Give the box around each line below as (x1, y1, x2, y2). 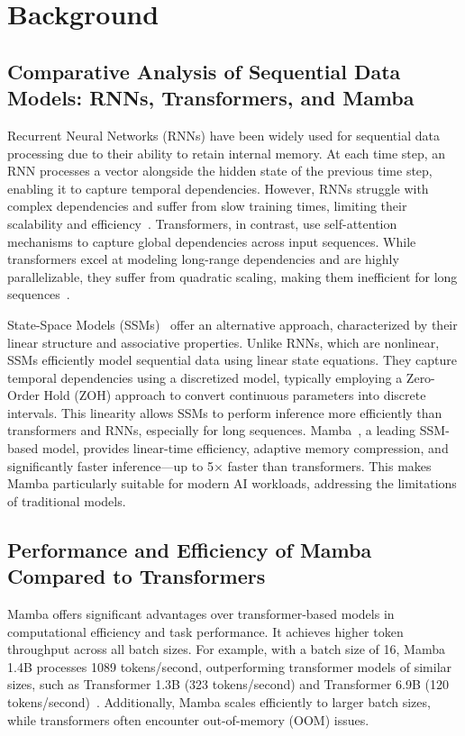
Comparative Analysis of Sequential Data (7, 57, 401, 85)
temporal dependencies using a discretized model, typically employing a (7, 368, 403, 386)
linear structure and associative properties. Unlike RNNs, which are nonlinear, (7, 332, 440, 351)
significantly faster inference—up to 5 (7, 456, 214, 475)
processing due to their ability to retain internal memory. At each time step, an (7, 143, 446, 162)
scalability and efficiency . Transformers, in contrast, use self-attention (7, 214, 397, 232)
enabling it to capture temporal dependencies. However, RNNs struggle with (7, 178, 429, 197)
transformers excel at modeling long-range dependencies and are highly (7, 250, 399, 268)
